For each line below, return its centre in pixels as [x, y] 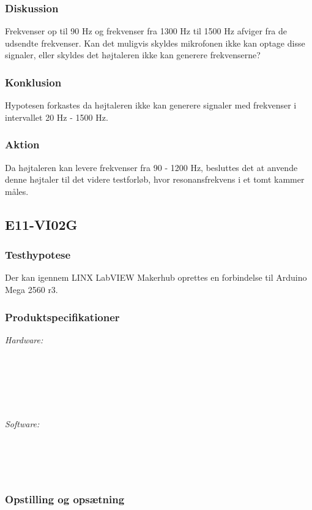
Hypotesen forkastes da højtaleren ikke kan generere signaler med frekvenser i [151, 105]
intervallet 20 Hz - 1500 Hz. [57, 117]
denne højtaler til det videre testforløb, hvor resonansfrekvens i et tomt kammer [155, 179]
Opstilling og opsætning [65, 499]
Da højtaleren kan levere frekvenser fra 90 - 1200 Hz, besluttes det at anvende [151, 167]
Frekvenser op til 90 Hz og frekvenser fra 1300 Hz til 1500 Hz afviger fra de [146, 31]
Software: [22, 423]
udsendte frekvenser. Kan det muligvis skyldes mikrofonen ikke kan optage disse [155, 43]
